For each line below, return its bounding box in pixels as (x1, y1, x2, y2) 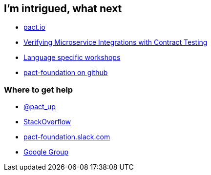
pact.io (23, 23, 45, 32)
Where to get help (4, 84, 73, 95)
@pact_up (23, 102, 56, 111)
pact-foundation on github (23, 68, 108, 77)
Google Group (23, 148, 69, 156)
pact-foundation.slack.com (23, 133, 110, 141)
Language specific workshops (23, 53, 121, 62)
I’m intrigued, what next (4, 2, 122, 15)
